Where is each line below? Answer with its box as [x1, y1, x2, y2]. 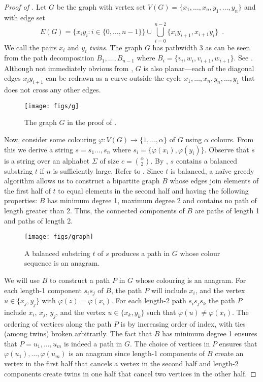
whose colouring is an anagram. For [135, 275, 246, 285]
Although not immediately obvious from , [4, 62, 134, 73]
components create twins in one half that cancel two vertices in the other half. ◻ [4, 368, 256, 378]
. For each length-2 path [111, 295, 186, 306]
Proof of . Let [4, 2, 47, 12]
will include [151, 284, 187, 295]
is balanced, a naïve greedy [170, 165, 254, 176]
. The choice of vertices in [130, 338, 210, 348]
